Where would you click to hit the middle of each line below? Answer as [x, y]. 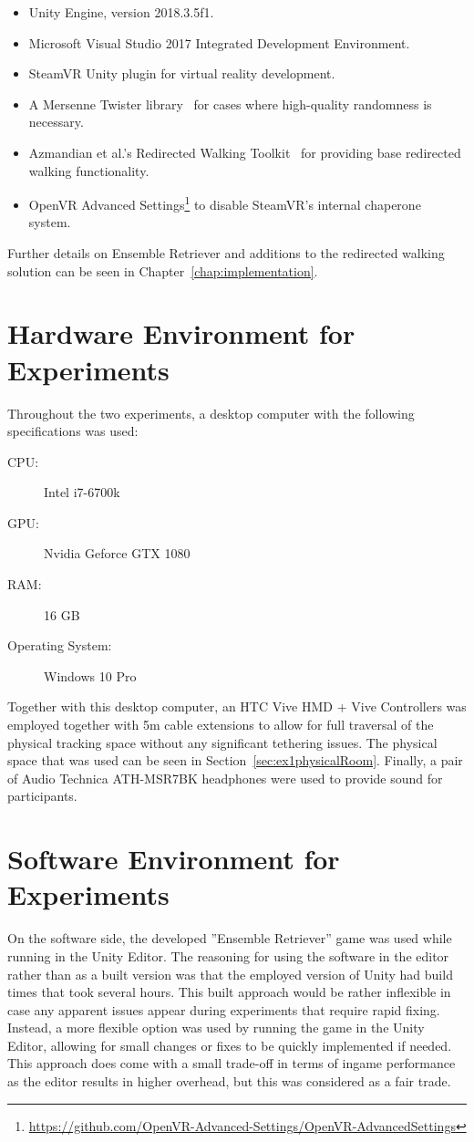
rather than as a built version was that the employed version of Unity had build [230, 974]
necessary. [56, 122]
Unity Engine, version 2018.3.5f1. [121, 12]
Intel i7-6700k [82, 492]
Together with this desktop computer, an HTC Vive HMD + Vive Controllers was [237, 706]
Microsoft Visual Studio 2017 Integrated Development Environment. [219, 42]
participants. [42, 796]
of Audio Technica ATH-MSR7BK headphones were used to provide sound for [225, 778]
